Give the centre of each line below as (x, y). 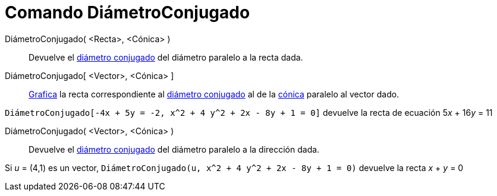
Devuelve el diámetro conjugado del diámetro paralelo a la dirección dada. (174, 149)
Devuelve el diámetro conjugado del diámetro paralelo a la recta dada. (166, 57)
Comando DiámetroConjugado (128, 12)
